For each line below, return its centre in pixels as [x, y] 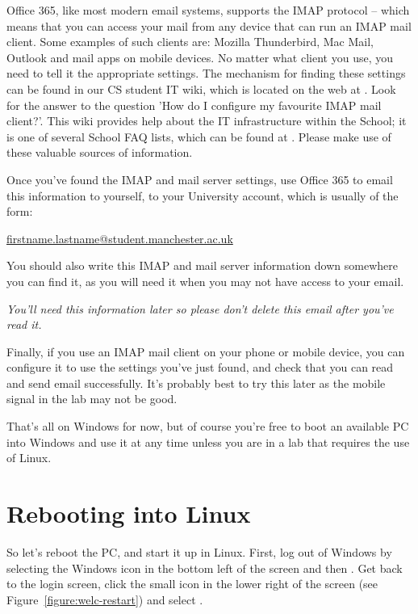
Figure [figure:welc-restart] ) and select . [105, 599]
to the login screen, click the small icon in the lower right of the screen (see [192, 584]
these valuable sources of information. [100, 152]
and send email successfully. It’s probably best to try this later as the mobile [196, 383]
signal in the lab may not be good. [92, 399]
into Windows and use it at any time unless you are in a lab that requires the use [208, 442]
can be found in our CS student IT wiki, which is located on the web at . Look [201, 88]
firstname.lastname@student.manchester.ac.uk [120, 238]
